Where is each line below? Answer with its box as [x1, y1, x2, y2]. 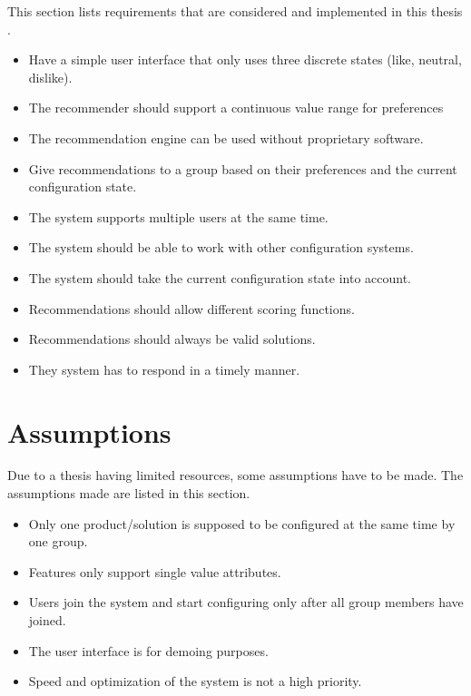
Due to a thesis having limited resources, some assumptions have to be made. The [7, 466, 464, 485]
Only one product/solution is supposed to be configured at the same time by [28, 514, 456, 533]
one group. [28, 532, 88, 551]
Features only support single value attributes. [28, 562, 281, 581]
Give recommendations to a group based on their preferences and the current [28, 159, 457, 178]
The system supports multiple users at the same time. [28, 207, 329, 226]
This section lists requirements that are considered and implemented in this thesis [7, 2, 463, 20]
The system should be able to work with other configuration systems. [28, 238, 414, 257]
